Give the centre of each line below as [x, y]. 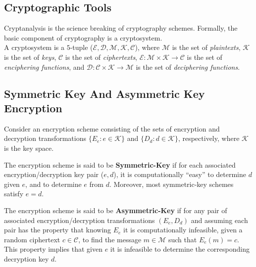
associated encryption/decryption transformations [79, 220]
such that [182, 239]
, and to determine [53, 184]
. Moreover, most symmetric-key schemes [171, 184]
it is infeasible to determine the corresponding [180, 249]
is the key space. [29, 148]
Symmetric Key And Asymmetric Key [104, 93]
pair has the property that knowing [58, 230]
